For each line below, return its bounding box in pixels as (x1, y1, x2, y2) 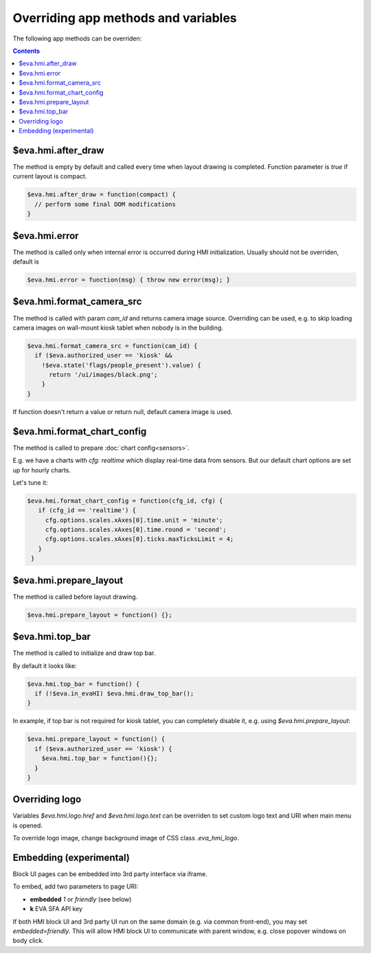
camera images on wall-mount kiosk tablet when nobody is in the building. (12, 323, 223, 332)
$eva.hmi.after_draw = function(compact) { (27, 191, 177, 198)
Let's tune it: (12, 478, 48, 487)
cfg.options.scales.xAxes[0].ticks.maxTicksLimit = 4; (45, 536, 234, 543)
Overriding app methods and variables (12, 10, 237, 25)
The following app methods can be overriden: (12, 34, 142, 43)
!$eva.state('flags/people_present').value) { (41, 361, 202, 369)
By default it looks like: (12, 661, 77, 669)
